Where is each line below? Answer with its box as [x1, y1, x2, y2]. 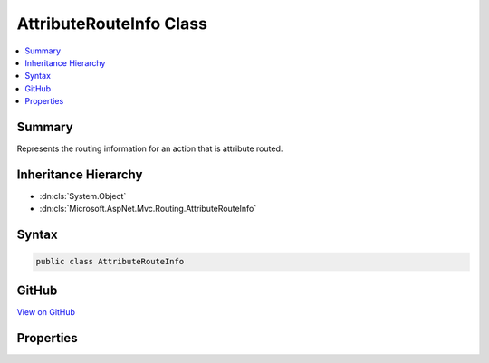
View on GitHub [16, 306, 76, 317]
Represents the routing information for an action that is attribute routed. [16, 143, 283, 154]
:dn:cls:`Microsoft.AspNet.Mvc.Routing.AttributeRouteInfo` [39, 204, 257, 215]
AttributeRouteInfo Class [16, 14, 208, 33]
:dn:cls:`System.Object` [39, 190, 127, 201]
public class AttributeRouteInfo [35, 256, 185, 267]
